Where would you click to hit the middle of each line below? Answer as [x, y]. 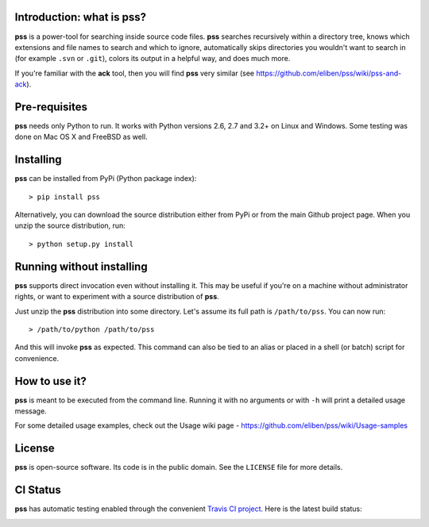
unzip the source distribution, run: [70, 225]
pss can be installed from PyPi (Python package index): [106, 179]
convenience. [37, 358]
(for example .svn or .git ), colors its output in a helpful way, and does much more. [153, 59]
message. [31, 411]
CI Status [38, 490]
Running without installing [81, 266]
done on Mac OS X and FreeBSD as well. [81, 137]
